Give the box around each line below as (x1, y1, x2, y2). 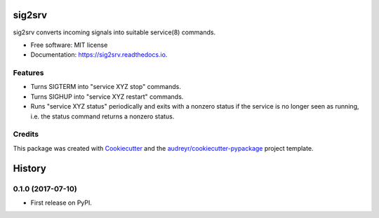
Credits (13, 130, 39, 139)
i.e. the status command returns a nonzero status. (30, 112, 175, 121)
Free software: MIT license (30, 41, 108, 49)
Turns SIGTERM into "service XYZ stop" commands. (30, 83, 182, 91)
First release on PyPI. (30, 198, 93, 207)
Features (13, 68, 44, 78)
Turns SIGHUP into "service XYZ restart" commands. (30, 92, 184, 101)
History (13, 162, 47, 175)
